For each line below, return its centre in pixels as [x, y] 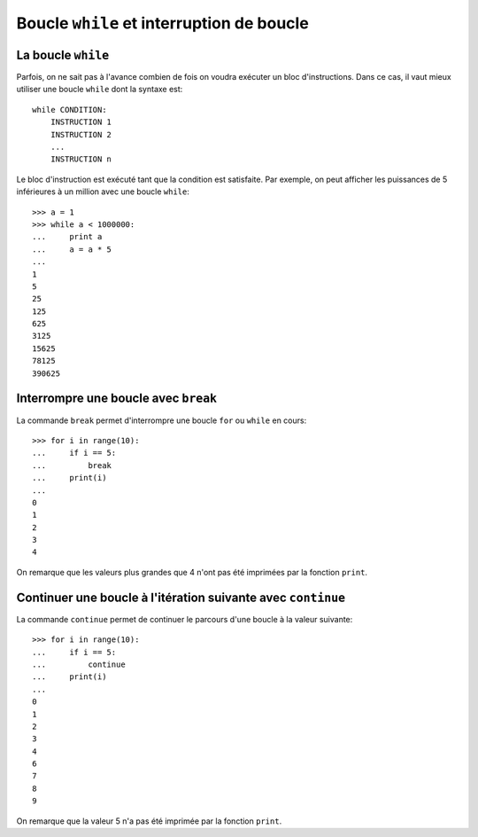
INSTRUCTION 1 [81, 122]
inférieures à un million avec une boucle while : [103, 192]
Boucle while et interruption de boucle [162, 23]
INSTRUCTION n [81, 159]
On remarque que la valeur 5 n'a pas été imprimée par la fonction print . [149, 821]
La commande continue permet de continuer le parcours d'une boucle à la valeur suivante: [185, 619]
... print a [67, 237]
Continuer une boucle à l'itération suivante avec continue [181, 597]
